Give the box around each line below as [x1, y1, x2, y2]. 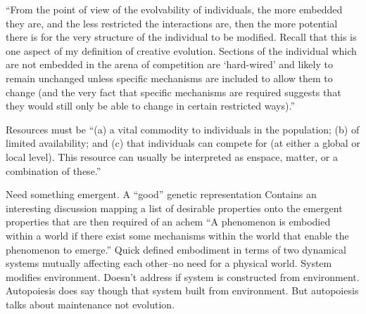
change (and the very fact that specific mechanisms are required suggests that [6, 84, 341, 99]
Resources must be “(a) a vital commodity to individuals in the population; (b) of [6, 122, 360, 136]
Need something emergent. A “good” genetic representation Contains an [6, 187, 317, 202]
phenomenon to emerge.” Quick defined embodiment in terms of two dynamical [6, 242, 346, 256]
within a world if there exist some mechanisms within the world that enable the [6, 228, 349, 242]
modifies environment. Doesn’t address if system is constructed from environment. [6, 269, 360, 284]
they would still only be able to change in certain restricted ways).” [6, 98, 295, 113]
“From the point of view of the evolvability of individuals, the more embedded [6, 2, 343, 16]
